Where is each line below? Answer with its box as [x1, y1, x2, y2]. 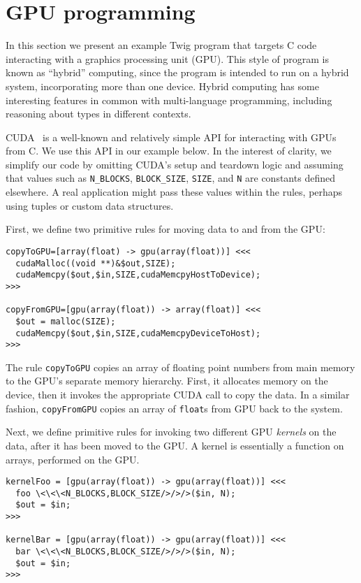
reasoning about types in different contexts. [6, 106, 191, 121]
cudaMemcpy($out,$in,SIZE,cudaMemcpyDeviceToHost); [15, 328, 261, 338]
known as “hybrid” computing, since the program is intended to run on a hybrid [6, 65, 349, 80]
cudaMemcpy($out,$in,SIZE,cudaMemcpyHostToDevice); [15, 270, 261, 280]
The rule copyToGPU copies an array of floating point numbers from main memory [6, 359, 355, 374]
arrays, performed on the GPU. [6, 452, 140, 466]
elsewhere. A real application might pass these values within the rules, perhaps [6, 185, 343, 199]
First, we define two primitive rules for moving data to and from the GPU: [6, 222, 325, 236]
